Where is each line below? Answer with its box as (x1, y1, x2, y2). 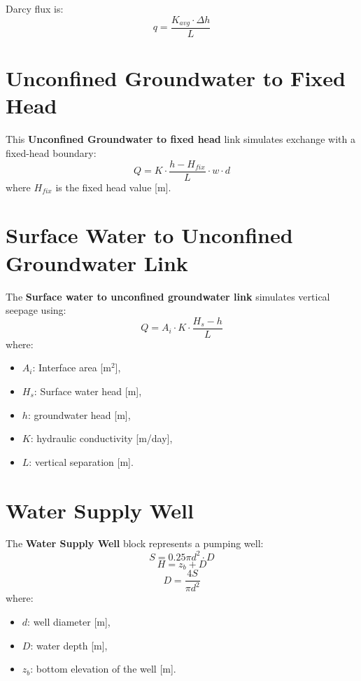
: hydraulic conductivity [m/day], (30, 431, 173, 446)
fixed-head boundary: (6, 145, 97, 160)
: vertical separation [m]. (29, 454, 134, 469)
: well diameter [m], (27, 614, 111, 629)
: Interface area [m (32, 360, 111, 375)
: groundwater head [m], (27, 407, 131, 422)
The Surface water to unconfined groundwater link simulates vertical (6, 289, 330, 303)
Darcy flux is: (6, 1, 64, 15)
